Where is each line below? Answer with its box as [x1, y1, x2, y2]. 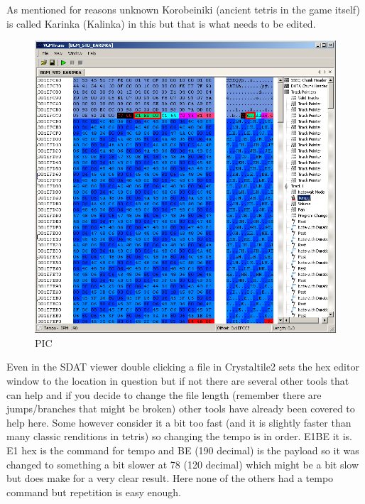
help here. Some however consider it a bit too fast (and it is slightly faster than [6, 415, 352, 429]
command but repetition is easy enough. [6, 484, 181, 499]
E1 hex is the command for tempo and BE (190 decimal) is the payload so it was [6, 443, 359, 458]
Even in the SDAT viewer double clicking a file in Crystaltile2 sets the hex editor [6, 359, 359, 374]
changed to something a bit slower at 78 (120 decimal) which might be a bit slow [6, 456, 359, 471]
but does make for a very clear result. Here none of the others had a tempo [6, 471, 334, 486]
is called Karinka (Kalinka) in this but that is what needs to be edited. [6, 16, 316, 31]
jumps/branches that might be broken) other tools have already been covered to [6, 401, 355, 416]
